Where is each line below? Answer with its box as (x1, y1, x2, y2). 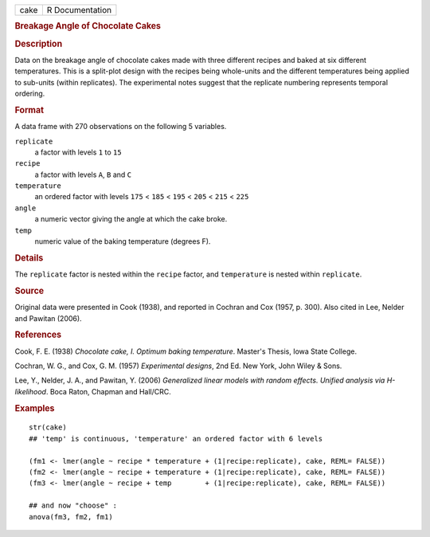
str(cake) (29, 423, 67, 432)
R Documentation (46, 5, 112, 15)
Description (14, 38, 63, 49)
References (14, 329, 62, 340)
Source (14, 285, 45, 296)
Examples (14, 402, 55, 414)
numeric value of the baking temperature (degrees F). (34, 237, 211, 246)
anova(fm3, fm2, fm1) (29, 512, 113, 521)
